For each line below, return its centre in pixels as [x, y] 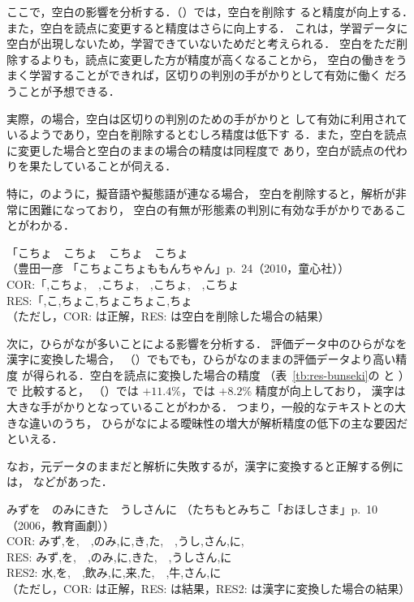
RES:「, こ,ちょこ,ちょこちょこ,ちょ [100, 300]
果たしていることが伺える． [103, 166]
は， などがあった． [60, 482]
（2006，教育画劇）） [60, 525]
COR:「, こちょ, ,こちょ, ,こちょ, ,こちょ [123, 284]
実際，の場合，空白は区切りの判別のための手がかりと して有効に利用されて [207, 118]
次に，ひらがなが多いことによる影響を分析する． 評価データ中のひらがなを [207, 343]
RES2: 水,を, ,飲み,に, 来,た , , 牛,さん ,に [114, 572]
